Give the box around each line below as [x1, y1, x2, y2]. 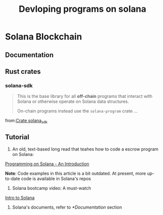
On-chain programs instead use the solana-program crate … [17, 108, 138, 114]
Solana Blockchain [5, 31, 82, 42]
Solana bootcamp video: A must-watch [12, 185, 91, 191]
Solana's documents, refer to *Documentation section [12, 204, 122, 210]
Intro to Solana [5, 194, 35, 200]
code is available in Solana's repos [21, 176, 91, 182]
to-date [5, 176, 21, 182]
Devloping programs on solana [19, 3, 146, 15]
